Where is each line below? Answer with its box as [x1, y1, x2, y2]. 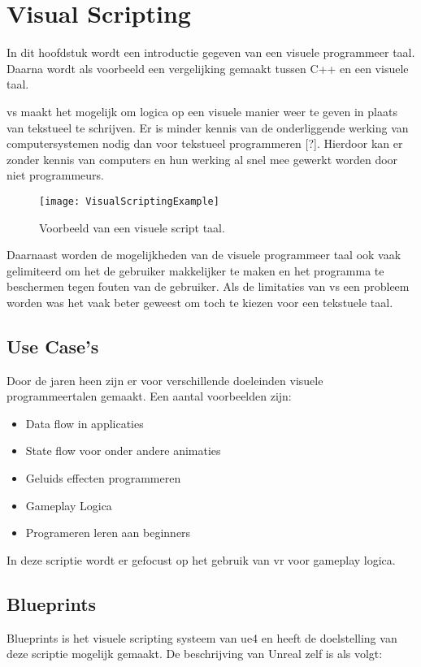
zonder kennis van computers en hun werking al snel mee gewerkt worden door [7, 150, 398, 167]
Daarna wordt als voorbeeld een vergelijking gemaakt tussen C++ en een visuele [7, 59, 409, 76]
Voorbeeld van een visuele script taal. [39, 219, 225, 236]
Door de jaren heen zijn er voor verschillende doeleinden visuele [7, 371, 323, 388]
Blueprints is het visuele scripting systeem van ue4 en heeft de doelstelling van [7, 629, 397, 646]
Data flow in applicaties [25, 414, 144, 431]
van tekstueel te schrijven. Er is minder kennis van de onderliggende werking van [7, 119, 409, 136]
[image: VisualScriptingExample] [39, 195, 219, 207]
